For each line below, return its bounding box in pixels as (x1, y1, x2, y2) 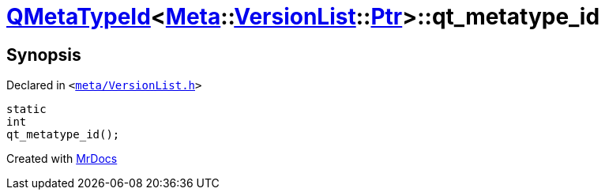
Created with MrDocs (6, 152, 118, 166)
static (6, 103, 47, 116)
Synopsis (6, 44, 81, 65)
